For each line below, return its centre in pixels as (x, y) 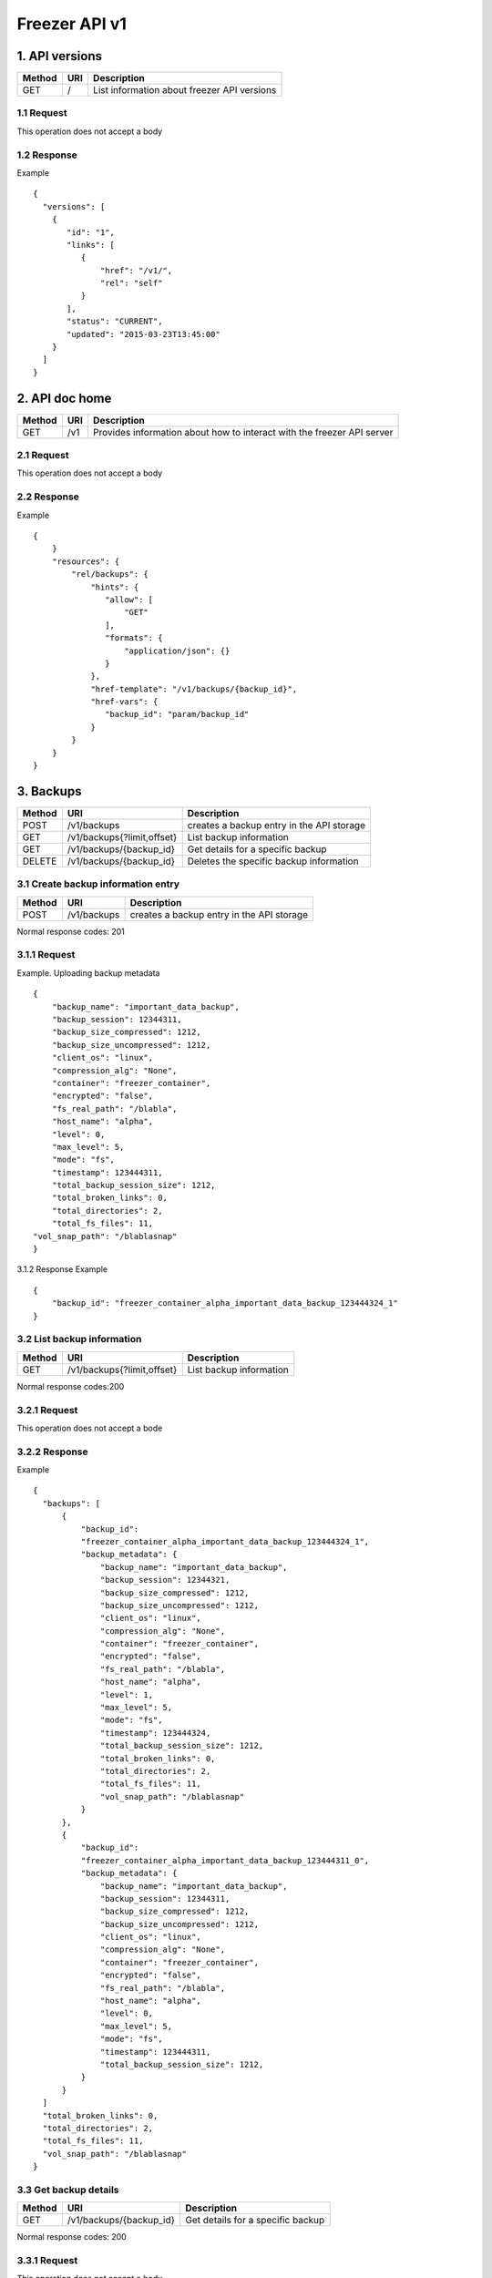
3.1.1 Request (46, 955)
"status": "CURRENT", (115, 322)
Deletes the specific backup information (273, 861)
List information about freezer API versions (184, 90)
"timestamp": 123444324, (156, 1733)
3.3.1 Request (47, 2261)
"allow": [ (129, 600)
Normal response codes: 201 (71, 931)
